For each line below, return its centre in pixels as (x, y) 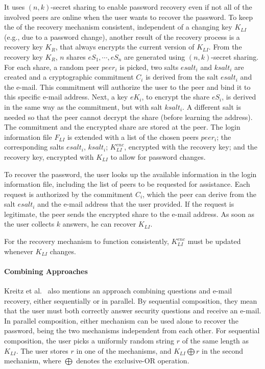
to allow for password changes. (158, 156)
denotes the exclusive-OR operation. (133, 361)
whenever (19, 251)
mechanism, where (33, 361)
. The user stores (42, 350)
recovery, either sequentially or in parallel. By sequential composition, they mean (131, 300)
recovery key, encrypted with (49, 156)
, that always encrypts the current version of (125, 47)
